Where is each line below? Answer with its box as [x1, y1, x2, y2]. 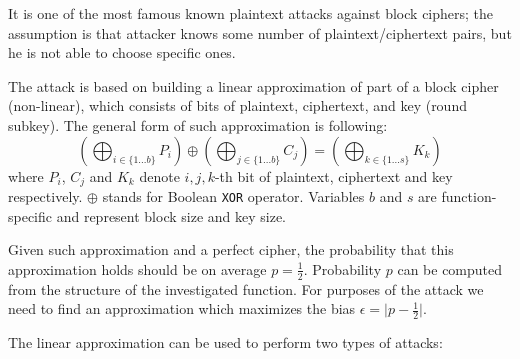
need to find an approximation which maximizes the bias [8, 298, 356, 319]
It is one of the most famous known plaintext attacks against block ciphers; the [8, 3, 494, 23]
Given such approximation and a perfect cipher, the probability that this [8, 239, 454, 260]
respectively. [8, 186, 83, 207]
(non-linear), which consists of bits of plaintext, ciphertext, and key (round [8, 95, 467, 116]
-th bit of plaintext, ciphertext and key [214, 165, 453, 186]
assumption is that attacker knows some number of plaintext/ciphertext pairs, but [8, 22, 512, 43]
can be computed [397, 258, 503, 279]
